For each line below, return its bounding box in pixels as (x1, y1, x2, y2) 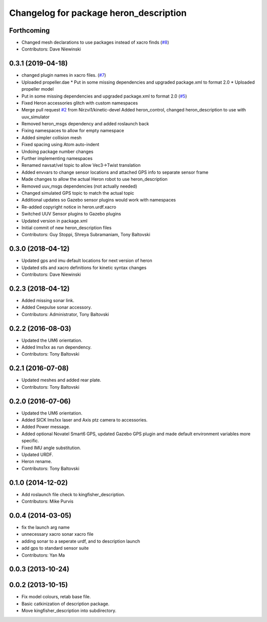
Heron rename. (21, 459, 52, 465)
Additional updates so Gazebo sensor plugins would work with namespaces (21, 197, 176, 203)
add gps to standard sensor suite (21, 545, 89, 551)
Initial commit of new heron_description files (21, 224, 112, 230)
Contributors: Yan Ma (21, 552, 65, 558)
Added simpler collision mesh (21, 134, 82, 141)
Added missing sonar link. (21, 297, 74, 303)
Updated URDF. (21, 451, 53, 458)
